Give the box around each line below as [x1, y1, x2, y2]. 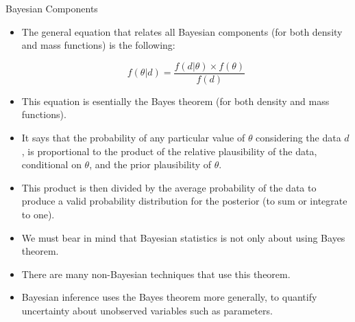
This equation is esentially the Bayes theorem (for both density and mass [21, 93, 330, 108]
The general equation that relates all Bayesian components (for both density [21, 24, 343, 38]
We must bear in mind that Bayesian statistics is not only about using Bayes [21, 230, 345, 244]
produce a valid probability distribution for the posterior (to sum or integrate [21, 194, 347, 208]
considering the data [256, 130, 341, 145]
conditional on [21, 157, 82, 172]
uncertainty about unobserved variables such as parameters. [21, 303, 273, 317]
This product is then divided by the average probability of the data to [21, 180, 317, 194]
